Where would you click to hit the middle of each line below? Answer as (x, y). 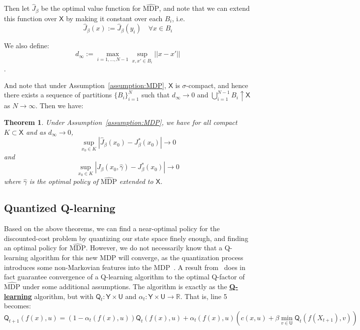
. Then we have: (60, 105)
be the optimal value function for (91, 8)
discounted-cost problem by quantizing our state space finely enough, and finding (126, 238)
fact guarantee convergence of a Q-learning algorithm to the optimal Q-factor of (124, 277)
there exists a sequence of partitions (58, 95)
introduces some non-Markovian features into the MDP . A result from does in (125, 267)
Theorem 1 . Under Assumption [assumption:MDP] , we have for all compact (121, 122)
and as (36, 132)
